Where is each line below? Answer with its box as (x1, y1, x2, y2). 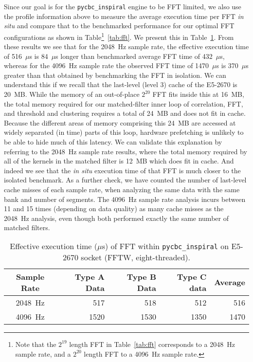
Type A (74, 271, 105, 282)
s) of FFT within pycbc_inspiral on (102, 240, 229, 252)
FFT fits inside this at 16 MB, (152, 89, 244, 99)
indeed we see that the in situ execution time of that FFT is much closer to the (4, 165, 241, 175)
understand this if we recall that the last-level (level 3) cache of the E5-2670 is (4, 79, 237, 90)
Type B (126, 271, 157, 282)
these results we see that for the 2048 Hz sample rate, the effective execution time (4, 41, 249, 52)
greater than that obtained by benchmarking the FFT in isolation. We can (4, 70, 226, 80)
